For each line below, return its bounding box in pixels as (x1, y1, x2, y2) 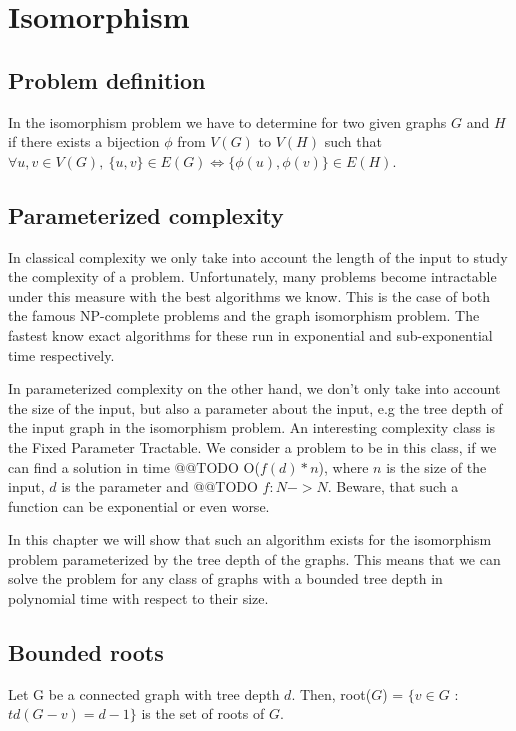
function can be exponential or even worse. (8, 495, 270, 516)
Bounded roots (8, 637, 164, 668)
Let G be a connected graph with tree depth (8, 683, 280, 704)
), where (318, 456, 369, 477)
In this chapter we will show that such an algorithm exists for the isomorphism (8, 529, 492, 550)
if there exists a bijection (8, 131, 160, 152)
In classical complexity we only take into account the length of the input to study (8, 246, 508, 267)
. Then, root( (291, 683, 372, 704)
